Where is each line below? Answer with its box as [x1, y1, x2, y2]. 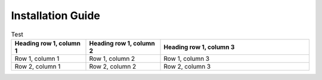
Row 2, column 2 [89, 62, 137, 70]
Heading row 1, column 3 [163, 42, 235, 51]
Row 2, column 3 [163, 62, 211, 70]
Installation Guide [11, 9, 101, 22]
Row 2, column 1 [14, 62, 61, 70]
